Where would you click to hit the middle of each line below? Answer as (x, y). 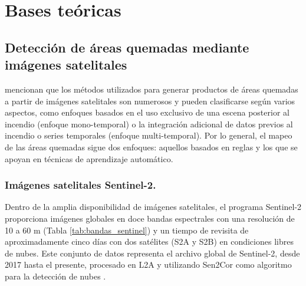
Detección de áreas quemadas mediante (127, 47)
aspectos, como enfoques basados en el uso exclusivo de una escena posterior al (147, 112)
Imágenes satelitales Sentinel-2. (80, 185)
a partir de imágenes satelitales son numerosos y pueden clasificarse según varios (150, 101)
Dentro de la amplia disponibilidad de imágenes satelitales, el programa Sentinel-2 (153, 207)
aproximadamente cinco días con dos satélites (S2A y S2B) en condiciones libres (149, 241)
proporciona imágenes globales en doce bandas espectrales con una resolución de (150, 218)
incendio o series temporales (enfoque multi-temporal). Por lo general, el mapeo (149, 135)
